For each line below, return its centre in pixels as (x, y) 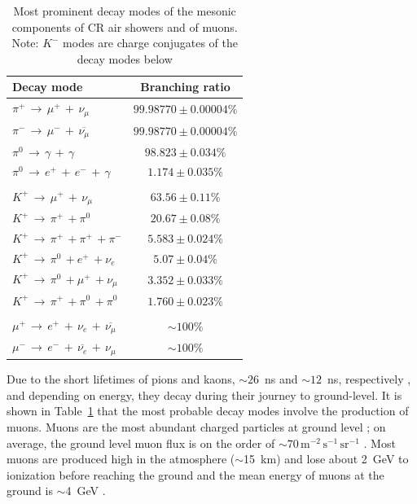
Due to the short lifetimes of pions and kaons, (121, 379)
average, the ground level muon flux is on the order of (141, 443)
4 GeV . (86, 491)
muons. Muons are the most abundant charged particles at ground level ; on (196, 427)
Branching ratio (185, 87)
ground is (30, 491)
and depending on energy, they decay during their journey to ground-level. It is (204, 394)
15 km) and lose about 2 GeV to (326, 459)
